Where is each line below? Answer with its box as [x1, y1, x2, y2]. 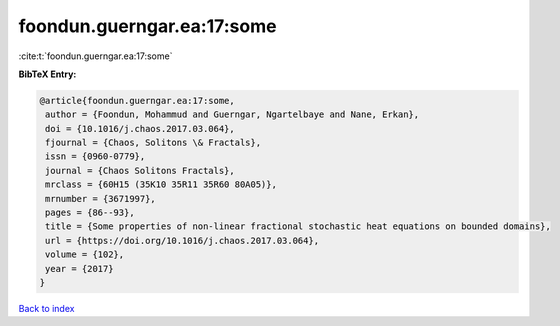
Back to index [18, 302, 75, 314]
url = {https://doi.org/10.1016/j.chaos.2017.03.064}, [45, 235, 320, 246]
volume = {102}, [45, 249, 125, 260]
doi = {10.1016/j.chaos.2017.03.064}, [45, 123, 235, 134]
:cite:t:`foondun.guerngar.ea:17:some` [18, 50, 173, 62]
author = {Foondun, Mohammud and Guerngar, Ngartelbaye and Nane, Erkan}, [45, 109, 420, 120]
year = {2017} [45, 263, 114, 274]
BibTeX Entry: [18, 68, 77, 80]
